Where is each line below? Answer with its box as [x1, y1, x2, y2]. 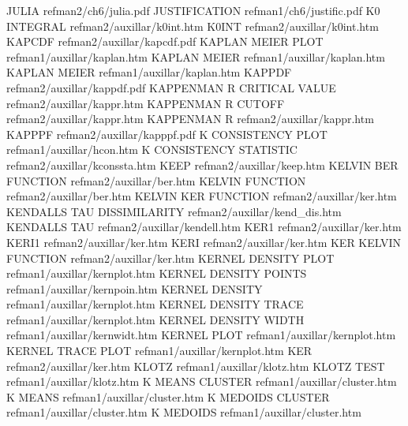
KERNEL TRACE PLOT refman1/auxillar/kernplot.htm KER [6, 342, 313, 359]
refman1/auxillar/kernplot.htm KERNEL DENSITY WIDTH [6, 311, 305, 327]
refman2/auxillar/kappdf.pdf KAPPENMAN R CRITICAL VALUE [6, 79, 336, 95]
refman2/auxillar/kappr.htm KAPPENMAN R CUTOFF [6, 95, 285, 111]
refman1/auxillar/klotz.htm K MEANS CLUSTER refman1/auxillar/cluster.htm [6, 373, 397, 390]
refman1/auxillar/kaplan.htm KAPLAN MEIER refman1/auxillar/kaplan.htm [6, 48, 385, 65]
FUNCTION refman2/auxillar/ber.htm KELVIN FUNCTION [6, 172, 306, 189]
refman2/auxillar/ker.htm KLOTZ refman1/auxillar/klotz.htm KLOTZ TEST [6, 357, 385, 374]
